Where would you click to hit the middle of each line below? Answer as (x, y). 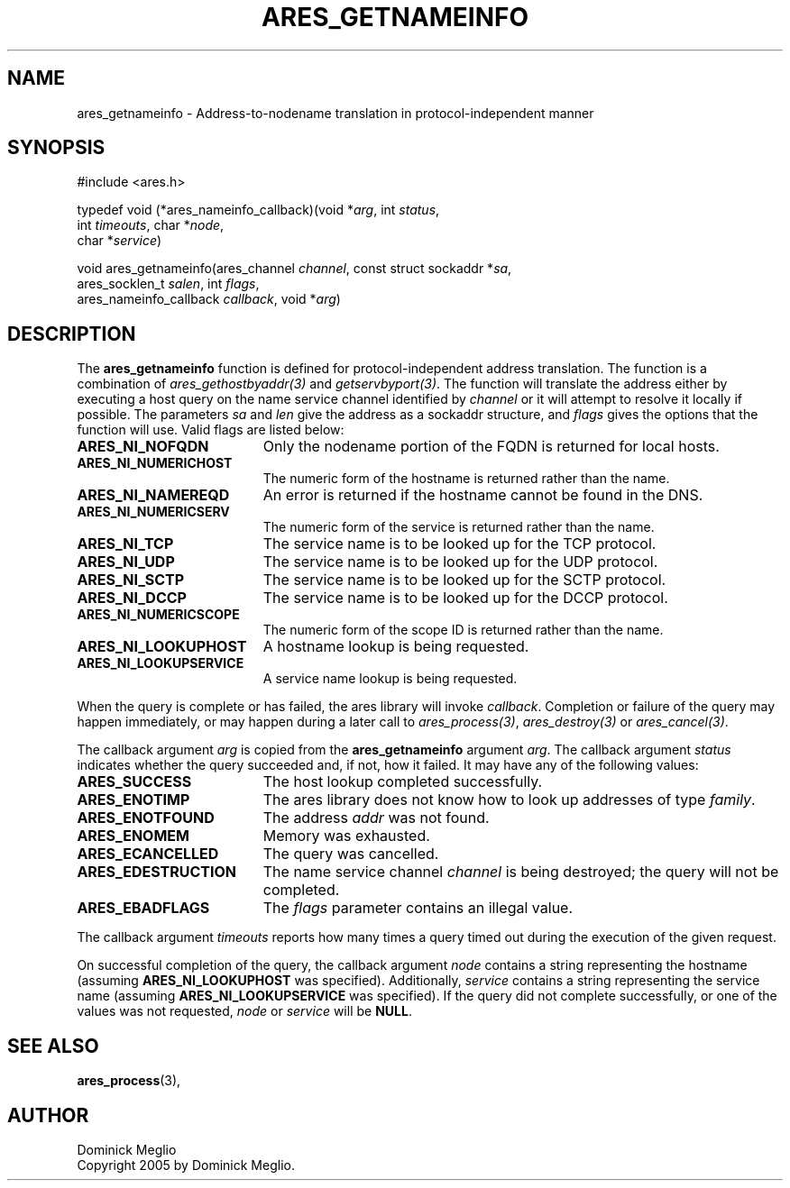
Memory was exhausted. (346, 836)
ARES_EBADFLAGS (143, 908)
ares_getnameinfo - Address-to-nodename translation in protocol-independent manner (335, 113)
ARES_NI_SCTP (131, 580)
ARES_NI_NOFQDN (143, 447)
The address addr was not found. (376, 818)
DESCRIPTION (72, 334)
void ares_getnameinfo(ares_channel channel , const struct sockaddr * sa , (294, 269)
